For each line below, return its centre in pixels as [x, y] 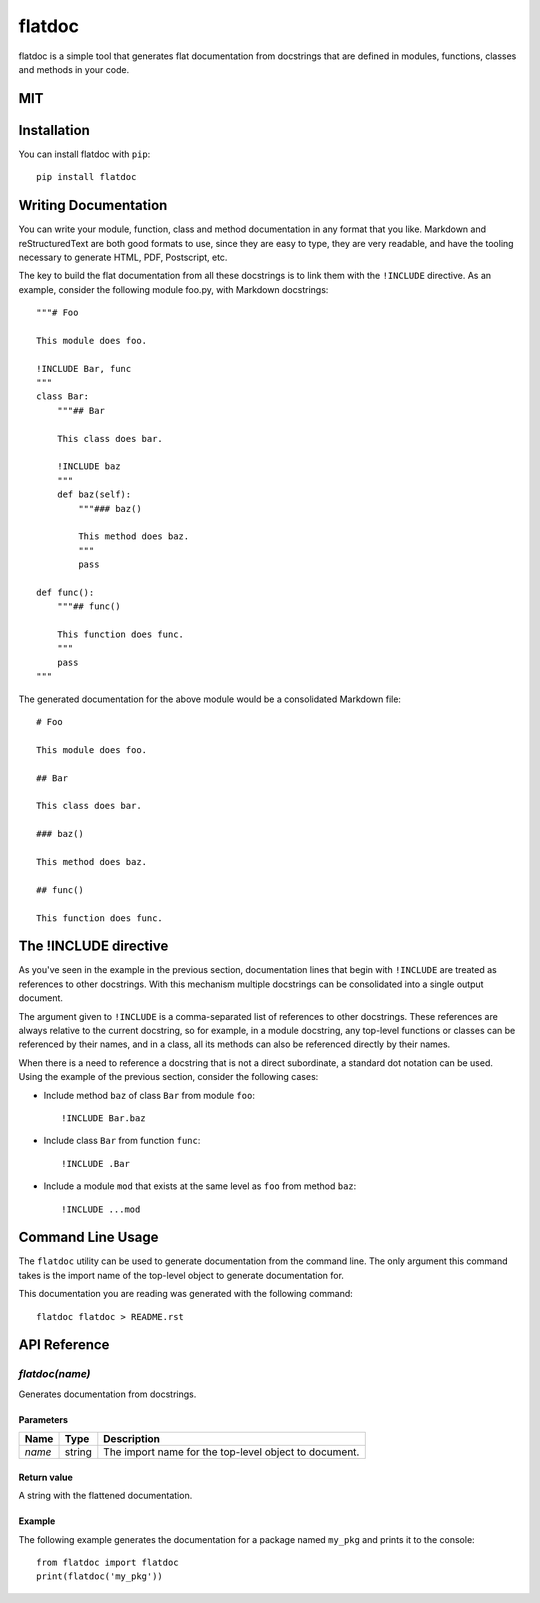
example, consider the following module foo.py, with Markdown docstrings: [173, 289]
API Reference [64, 1345]
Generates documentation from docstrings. [107, 1394]
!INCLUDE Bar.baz [103, 1118]
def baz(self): [94, 494]
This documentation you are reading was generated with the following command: [186, 1294]
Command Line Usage [88, 1237]
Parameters [43, 1419]
